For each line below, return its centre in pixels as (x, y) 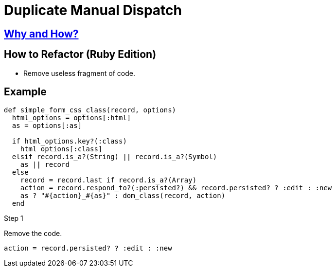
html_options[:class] (61, 149)
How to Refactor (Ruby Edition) (80, 54)
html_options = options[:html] (71, 118)
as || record (45, 165)
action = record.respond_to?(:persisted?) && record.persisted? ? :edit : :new (176, 188)
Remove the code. (33, 234)
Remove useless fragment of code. (79, 73)
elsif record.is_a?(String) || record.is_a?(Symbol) (115, 157)
